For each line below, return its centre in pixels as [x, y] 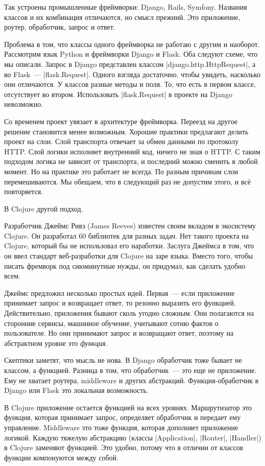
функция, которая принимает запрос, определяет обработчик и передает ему [123, 417]
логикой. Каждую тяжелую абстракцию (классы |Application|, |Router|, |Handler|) [133, 437]
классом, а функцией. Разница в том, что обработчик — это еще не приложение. [130, 370]
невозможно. [24, 104]
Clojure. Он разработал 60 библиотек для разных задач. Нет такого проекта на [127, 235]
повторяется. [24, 191]
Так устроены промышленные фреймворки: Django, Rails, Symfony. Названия [126, 7]
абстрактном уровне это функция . [56, 343]
